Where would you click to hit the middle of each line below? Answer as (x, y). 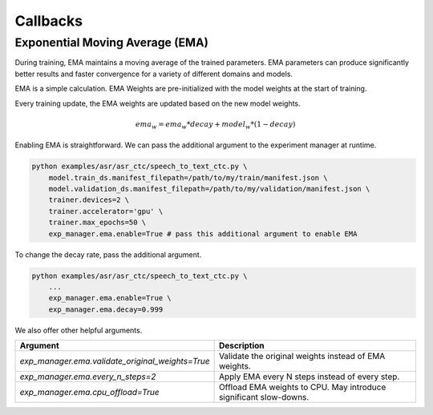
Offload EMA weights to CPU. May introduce (302, 387)
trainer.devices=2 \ (89, 200)
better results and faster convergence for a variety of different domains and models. (154, 74)
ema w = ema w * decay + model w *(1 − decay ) (215, 125)
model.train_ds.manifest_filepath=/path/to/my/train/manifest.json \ (188, 177)
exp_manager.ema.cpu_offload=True (89, 393)
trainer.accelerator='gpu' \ (106, 211)
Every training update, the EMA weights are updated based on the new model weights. (158, 103)
